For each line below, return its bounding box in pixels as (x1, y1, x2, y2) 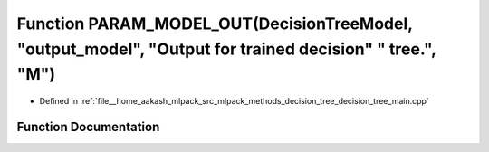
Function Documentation (16, 119, 160, 135)
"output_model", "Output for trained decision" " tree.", (16, 39, 436, 59)
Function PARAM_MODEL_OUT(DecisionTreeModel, (16, 14, 413, 33)
